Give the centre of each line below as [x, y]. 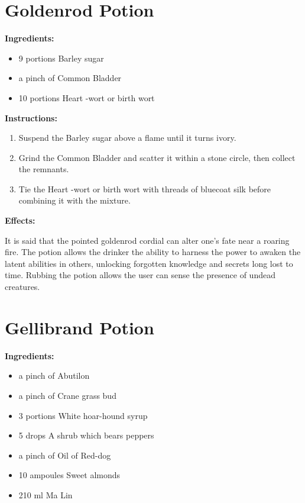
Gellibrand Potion [80, 327]
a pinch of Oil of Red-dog [65, 455]
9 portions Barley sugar [61, 58]
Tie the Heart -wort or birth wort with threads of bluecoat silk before [145, 188]
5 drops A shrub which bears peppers [86, 435]
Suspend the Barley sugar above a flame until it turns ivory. [127, 138]
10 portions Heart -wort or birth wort [87, 97]
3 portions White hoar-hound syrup [83, 415]
